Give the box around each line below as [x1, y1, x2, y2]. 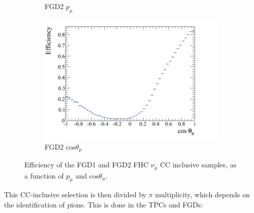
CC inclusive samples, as [160, 159, 237, 170]
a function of [24, 170, 64, 181]
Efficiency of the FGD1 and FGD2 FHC [24, 159, 149, 170]
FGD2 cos [45, 141, 76, 152]
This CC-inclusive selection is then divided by [4, 189, 147, 200]
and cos [75, 170, 99, 181]
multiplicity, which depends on [155, 189, 250, 200]
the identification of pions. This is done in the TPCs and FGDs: [4, 199, 203, 209]
